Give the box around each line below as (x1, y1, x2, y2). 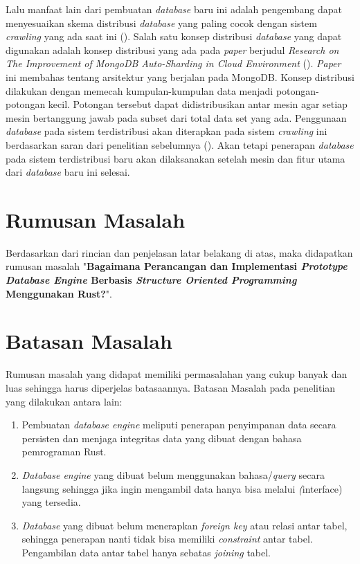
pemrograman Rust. (21, 444, 107, 459)
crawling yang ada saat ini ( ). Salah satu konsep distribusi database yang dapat (6, 29, 342, 44)
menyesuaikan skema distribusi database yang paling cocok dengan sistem (6, 15, 317, 30)
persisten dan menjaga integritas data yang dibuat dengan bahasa (21, 430, 302, 445)
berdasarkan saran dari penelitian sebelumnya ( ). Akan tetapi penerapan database (6, 137, 354, 152)
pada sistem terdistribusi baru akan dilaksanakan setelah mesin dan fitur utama (6, 151, 345, 165)
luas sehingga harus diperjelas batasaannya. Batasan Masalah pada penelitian (6, 380, 336, 394)
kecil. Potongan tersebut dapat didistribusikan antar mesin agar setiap (48, 97, 348, 111)
